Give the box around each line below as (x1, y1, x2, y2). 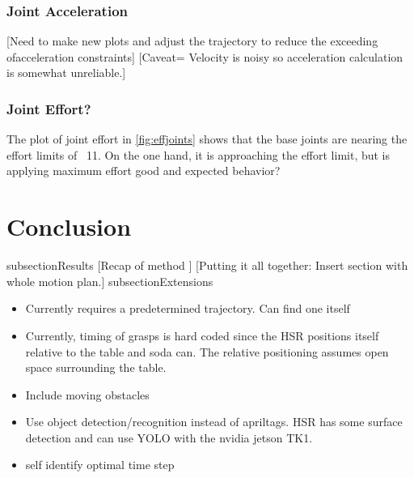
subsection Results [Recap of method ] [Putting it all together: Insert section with (6, 257, 408, 274)
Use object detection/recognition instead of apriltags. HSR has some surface (25, 413, 403, 430)
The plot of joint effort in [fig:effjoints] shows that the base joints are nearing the (6, 130, 408, 147)
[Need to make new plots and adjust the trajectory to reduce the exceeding (6, 32, 378, 49)
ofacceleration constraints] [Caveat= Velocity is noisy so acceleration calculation (6, 48, 403, 65)
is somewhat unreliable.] (6, 64, 126, 81)
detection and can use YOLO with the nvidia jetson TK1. (25, 429, 313, 446)
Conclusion (6, 210, 132, 243)
